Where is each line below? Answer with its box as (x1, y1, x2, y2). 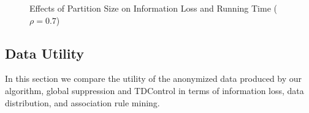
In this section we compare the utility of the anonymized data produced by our (5, 72, 302, 85)
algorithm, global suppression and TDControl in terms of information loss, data (5, 84, 304, 97)
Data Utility (5, 43, 84, 62)
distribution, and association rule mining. (5, 96, 160, 109)
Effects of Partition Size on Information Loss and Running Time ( (29, 2, 277, 14)
